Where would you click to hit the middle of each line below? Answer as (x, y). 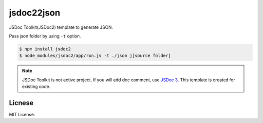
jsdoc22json (35, 13)
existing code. (36, 87)
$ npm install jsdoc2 (45, 49)
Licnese (21, 103)
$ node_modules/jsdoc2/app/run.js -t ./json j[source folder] (95, 56)
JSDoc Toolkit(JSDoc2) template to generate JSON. (61, 27)
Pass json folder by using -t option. (45, 36)
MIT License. (22, 114)
